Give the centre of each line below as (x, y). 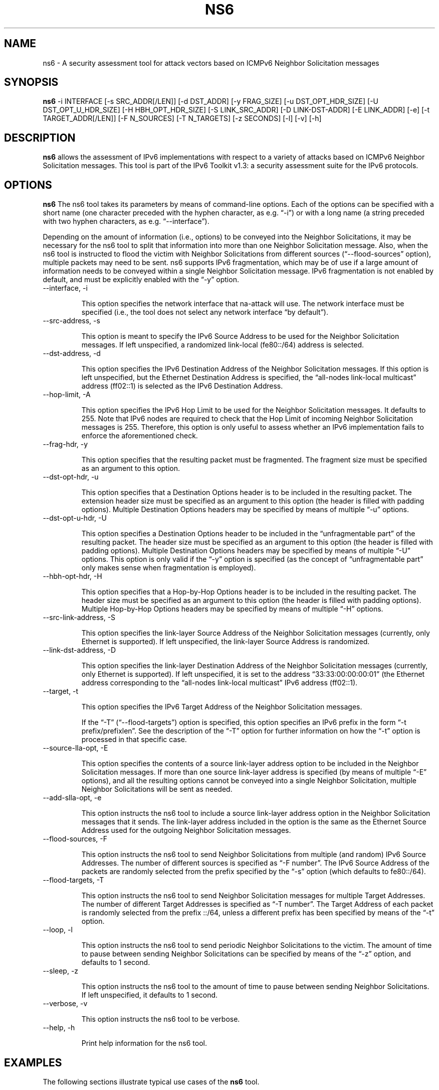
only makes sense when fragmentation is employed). (169, 568)
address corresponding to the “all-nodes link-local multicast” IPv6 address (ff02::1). (220, 683)
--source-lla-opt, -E (75, 748)
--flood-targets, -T (73, 880)
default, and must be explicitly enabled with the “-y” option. (141, 280)
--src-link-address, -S (79, 618)
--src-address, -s (71, 321)
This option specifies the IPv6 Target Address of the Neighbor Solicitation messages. (222, 707)
